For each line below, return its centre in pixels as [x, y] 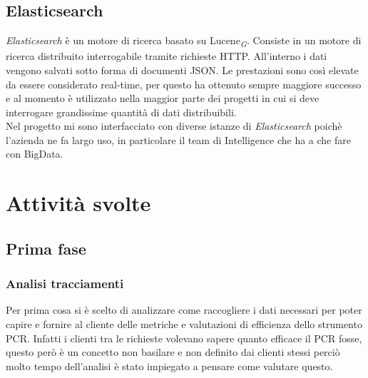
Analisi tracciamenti [65, 283]
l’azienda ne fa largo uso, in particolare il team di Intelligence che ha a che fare [178, 139]
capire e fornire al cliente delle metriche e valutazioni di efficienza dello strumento [184, 324]
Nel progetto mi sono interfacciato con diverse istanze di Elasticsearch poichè [174, 126]
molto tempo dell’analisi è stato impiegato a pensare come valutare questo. [169, 366]
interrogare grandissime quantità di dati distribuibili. [121, 112]
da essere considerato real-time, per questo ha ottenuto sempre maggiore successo [184, 84]
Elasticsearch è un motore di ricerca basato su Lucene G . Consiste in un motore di [184, 41]
